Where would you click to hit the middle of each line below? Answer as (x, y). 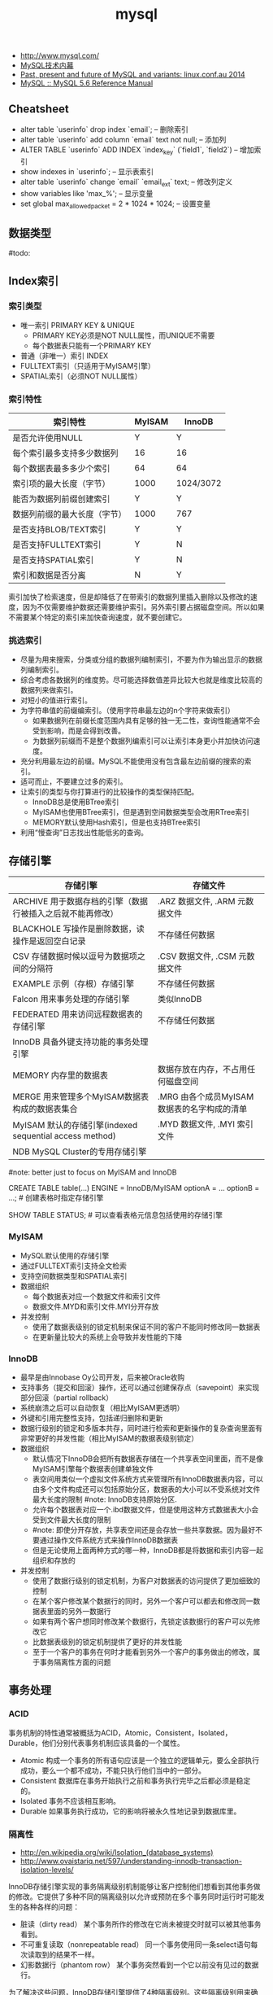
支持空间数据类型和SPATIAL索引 (74, 1275)
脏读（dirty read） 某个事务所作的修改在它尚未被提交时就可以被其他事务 (141, 1924)
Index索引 (34, 280)
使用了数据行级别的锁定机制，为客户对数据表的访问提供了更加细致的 (146, 1581)
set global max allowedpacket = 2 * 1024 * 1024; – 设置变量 (115, 204)
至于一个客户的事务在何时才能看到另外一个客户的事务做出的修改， (143, 1652)
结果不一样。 (77, 1954)
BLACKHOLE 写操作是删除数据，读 (78, 929)
